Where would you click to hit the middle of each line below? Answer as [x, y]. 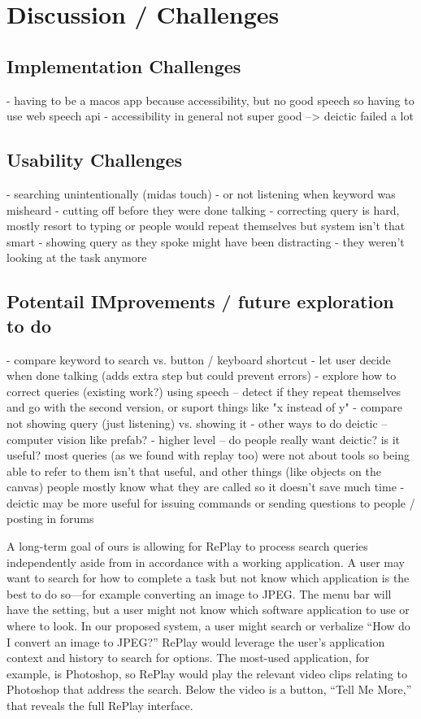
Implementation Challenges [124, 65]
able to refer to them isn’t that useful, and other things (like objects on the [194, 471]
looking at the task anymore [77, 257]
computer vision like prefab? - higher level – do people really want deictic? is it [204, 439]
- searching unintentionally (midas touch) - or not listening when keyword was [201, 193]
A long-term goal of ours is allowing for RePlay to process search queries [187, 546]
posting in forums [50, 519]
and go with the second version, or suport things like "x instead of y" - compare [205, 407]
